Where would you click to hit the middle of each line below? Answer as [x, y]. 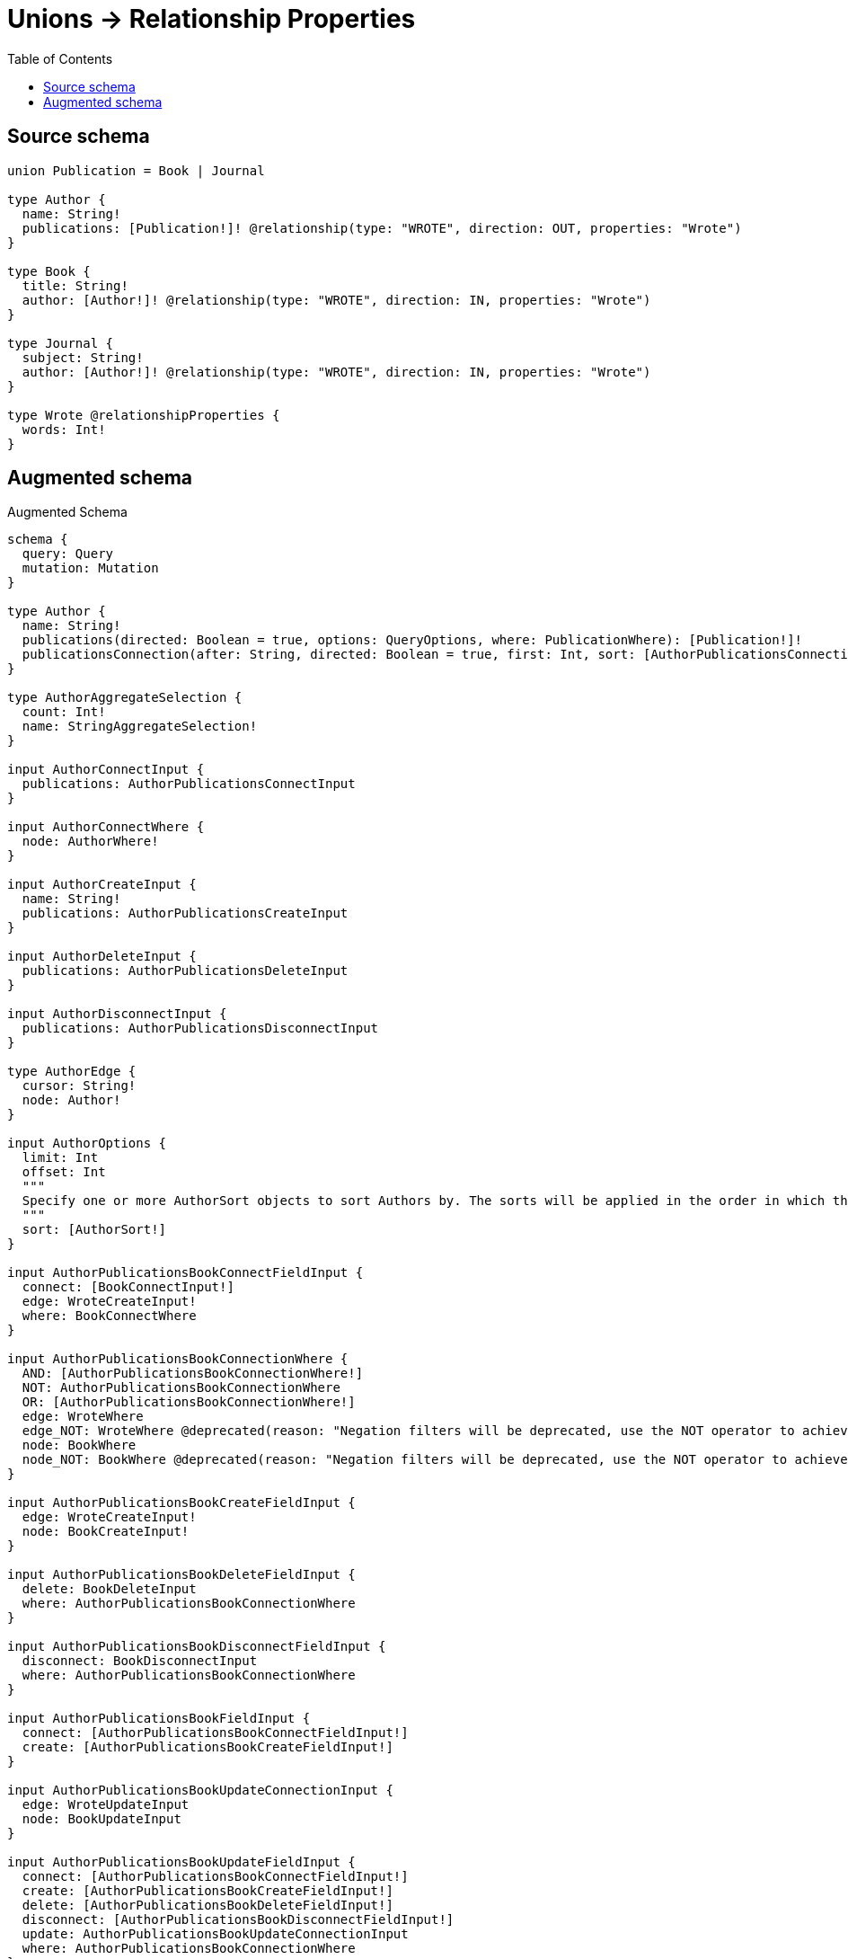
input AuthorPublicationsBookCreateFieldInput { [181, 1503]
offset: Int [64, 1172]
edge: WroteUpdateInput [106, 1805]
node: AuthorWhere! [90, 842]
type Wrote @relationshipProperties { [144, 415]
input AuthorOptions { [87, 1143]
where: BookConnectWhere [109, 1316]
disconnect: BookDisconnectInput [140, 1661]
